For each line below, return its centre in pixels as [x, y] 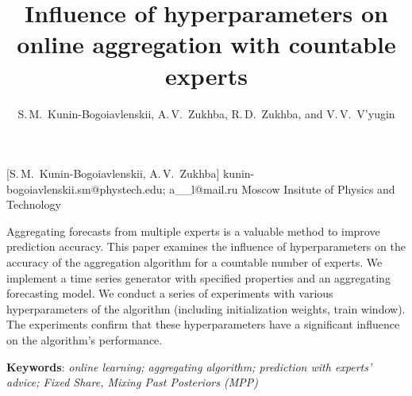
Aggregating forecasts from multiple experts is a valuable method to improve [193, 231]
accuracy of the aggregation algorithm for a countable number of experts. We [194, 262]
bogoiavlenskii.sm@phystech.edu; [86, 188]
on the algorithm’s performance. [85, 340]
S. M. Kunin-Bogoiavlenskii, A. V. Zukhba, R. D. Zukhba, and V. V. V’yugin [206, 113]
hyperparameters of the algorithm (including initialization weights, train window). [206, 308]
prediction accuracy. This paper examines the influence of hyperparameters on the [206, 246]
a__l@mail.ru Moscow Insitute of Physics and [282, 188]
